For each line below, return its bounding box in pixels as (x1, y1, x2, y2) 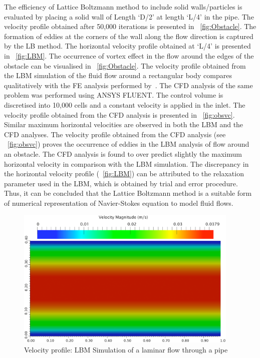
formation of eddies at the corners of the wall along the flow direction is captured (4, 31, 253, 41)
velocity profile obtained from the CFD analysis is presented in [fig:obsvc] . (4, 109, 235, 120)
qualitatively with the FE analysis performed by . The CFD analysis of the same (4, 80, 253, 90)
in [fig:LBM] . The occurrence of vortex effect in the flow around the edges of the (4, 50, 254, 61)
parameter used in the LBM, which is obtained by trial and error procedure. (4, 178, 238, 188)
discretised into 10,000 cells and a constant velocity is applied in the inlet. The (4, 99, 245, 110)
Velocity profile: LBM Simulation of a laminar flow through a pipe (24, 344, 228, 354)
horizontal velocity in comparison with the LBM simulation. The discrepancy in (4, 158, 249, 169)
